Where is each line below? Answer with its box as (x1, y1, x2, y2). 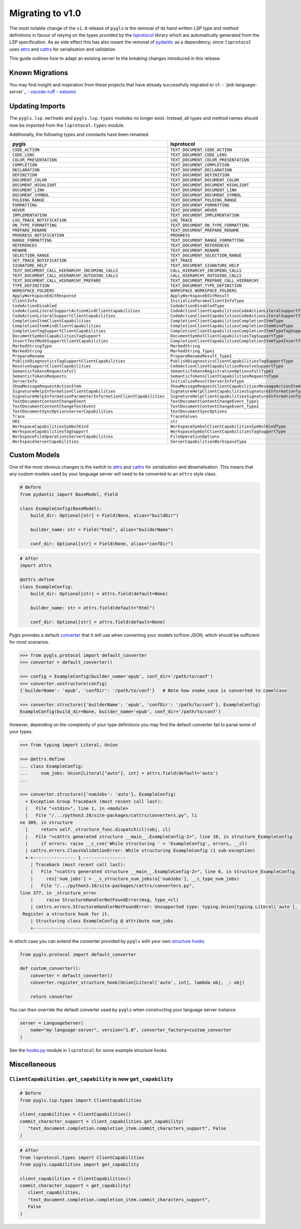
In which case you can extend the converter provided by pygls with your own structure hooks (9, 938, 205, 944)
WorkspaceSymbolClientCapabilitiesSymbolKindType (170, 424, 286, 429)
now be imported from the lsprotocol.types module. (9, 122, 125, 128)
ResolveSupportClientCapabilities (12, 364, 91, 369)
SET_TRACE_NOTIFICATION (12, 258, 67, 264)
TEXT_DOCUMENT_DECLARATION (170, 167, 232, 173)
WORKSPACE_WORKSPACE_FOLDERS (170, 288, 237, 294)
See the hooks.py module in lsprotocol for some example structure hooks (9, 1047, 167, 1053)
